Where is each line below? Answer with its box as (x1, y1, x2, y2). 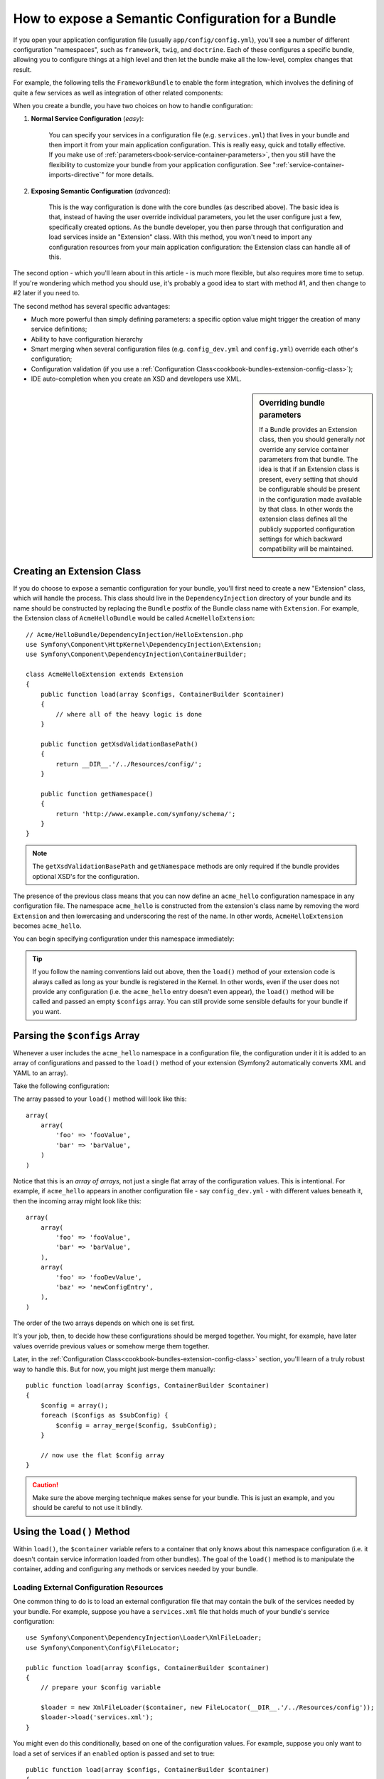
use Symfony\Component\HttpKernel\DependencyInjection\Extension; (26, 640, 262, 648)
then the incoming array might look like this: (13, 1196, 142, 1205)
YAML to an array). (13, 1068, 68, 1077)
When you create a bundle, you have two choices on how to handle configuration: (13, 101, 253, 110)
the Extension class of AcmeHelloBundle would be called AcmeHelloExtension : (13, 614, 255, 623)
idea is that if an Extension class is (259, 465, 360, 473)
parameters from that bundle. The (259, 455, 358, 463)
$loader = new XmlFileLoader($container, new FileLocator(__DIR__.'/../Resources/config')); (40, 1704, 375, 1711)
